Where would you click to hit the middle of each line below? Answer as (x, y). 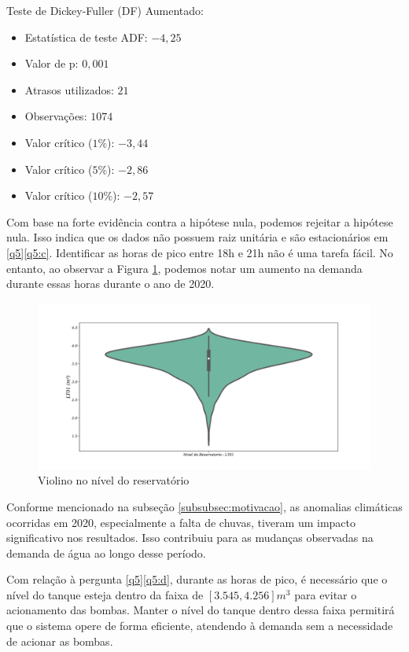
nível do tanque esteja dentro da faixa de (105, 594)
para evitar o (326, 594)
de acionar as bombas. (60, 641)
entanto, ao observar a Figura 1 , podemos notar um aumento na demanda (184, 268)
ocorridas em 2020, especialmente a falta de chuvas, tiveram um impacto (181, 522)
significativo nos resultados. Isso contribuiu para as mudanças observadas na (190, 538)
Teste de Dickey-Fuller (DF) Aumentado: (105, 10)
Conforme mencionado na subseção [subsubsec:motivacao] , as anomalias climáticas (204, 506)
